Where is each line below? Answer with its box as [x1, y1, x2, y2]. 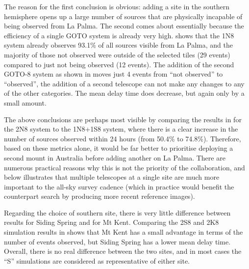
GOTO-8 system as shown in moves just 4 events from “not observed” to [4, 69, 223, 79]
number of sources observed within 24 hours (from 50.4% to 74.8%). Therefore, [4, 133, 241, 143]
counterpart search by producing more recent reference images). [4, 191, 195, 201]
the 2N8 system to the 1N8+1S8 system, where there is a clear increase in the [4, 124, 238, 134]
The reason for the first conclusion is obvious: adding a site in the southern [4, 1, 229, 11]
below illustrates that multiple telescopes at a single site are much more [4, 172, 220, 182]
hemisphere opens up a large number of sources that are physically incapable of [4, 11, 243, 21]
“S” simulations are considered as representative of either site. [4, 255, 190, 266]
